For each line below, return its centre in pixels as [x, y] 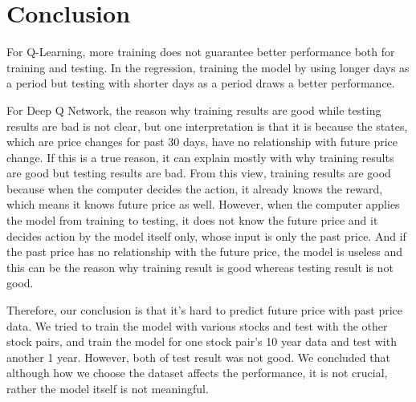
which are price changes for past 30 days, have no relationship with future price [202, 142]
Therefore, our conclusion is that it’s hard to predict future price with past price [204, 310]
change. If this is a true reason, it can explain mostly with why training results [200, 157]
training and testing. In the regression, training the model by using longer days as [208, 67]
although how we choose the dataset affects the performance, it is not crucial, [197, 373]
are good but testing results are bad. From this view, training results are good [199, 173]
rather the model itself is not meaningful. [108, 388]
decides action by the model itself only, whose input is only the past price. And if [206, 236]
